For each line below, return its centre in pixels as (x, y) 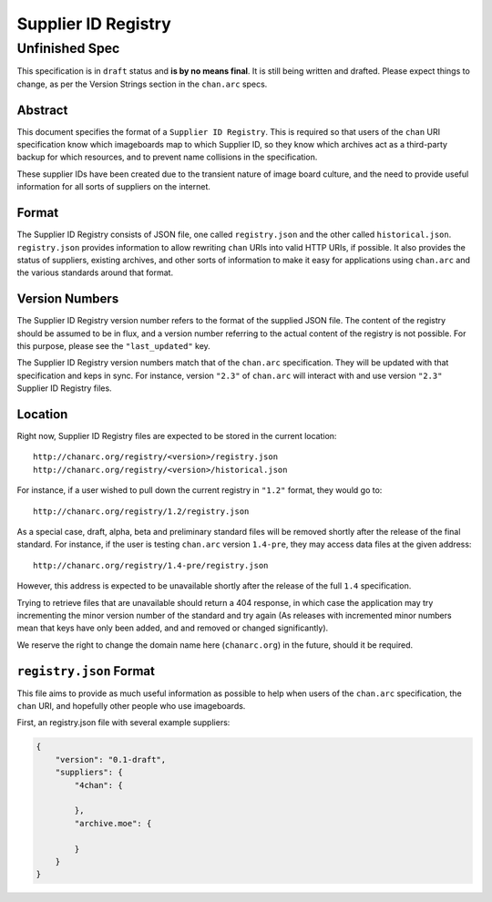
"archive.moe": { (113, 823)
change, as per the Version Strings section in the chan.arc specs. (142, 84)
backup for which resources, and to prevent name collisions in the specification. (167, 157)
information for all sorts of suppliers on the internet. (114, 187)
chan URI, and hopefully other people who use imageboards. (131, 706)
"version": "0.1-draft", (111, 759)
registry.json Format (86, 671)
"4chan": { (98, 785)
